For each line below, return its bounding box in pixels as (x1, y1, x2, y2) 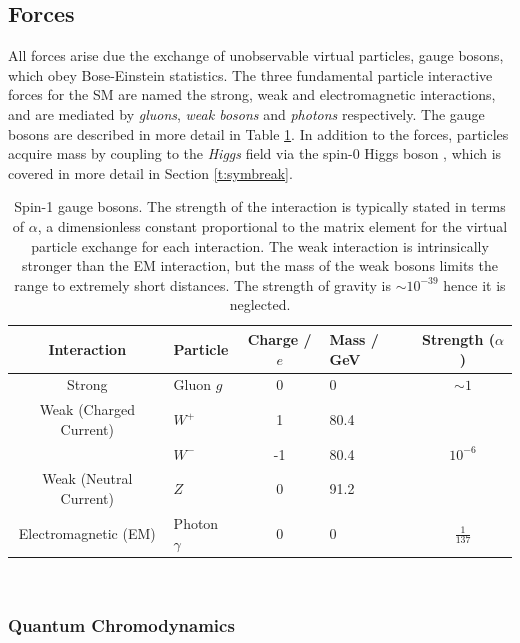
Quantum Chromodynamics (8, 613, 235, 638)
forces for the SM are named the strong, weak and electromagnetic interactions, (8, 84, 496, 105)
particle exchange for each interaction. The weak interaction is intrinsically (31, 235, 489, 256)
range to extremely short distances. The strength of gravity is (14, 274, 391, 295)
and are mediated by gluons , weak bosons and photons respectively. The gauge (8, 103, 485, 124)
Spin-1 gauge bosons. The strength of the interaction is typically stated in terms (14, 196, 506, 217)
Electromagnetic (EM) (18, 522, 156, 543)
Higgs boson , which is (364, 143, 502, 164)
